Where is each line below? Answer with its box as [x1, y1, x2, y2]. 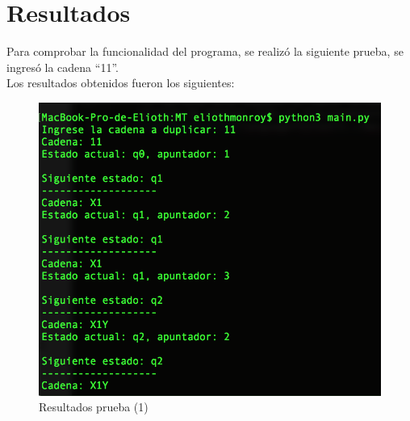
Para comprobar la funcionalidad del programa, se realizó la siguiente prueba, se [6, 43, 404, 60]
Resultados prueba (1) [39, 398, 149, 415]
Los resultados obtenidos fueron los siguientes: [6, 74, 235, 91]
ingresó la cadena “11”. [6, 58, 119, 75]
